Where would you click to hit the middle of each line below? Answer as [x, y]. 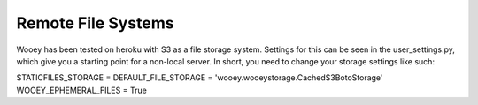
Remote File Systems [95, 23]
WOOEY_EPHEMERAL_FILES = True [82, 90]
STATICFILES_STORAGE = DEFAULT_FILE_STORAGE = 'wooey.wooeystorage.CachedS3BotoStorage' [200, 78]
